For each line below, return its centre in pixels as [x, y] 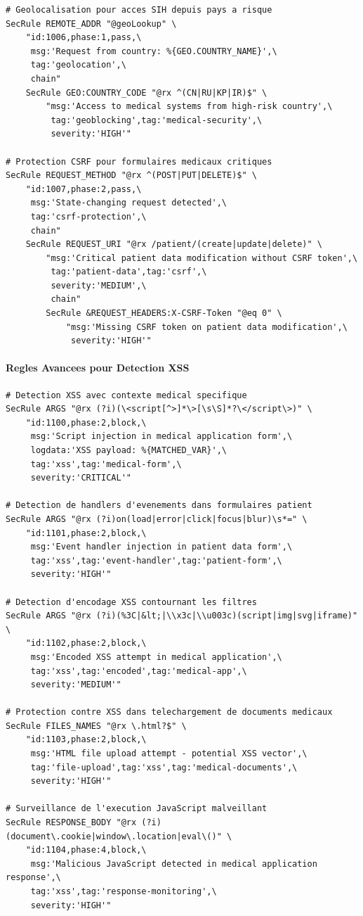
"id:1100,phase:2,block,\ [86, 422]
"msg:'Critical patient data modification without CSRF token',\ [202, 258]
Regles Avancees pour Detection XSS [98, 368]
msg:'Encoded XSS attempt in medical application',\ [156, 657]
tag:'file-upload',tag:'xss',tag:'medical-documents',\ [164, 767]
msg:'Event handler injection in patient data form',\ [161, 547]
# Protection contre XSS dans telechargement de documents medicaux [169, 712]
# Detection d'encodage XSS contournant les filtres [131, 602]
